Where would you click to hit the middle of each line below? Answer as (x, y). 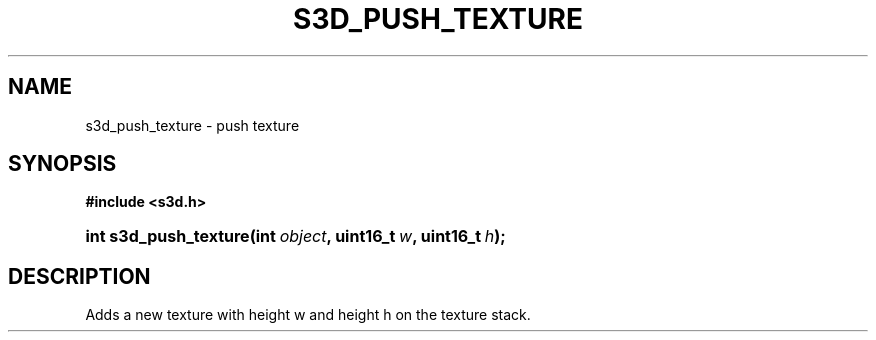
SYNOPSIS (62, 164)
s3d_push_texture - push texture (192, 125)
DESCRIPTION (79, 276)
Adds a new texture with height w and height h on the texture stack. (308, 315)
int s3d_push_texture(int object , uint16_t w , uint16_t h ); (295, 236)
